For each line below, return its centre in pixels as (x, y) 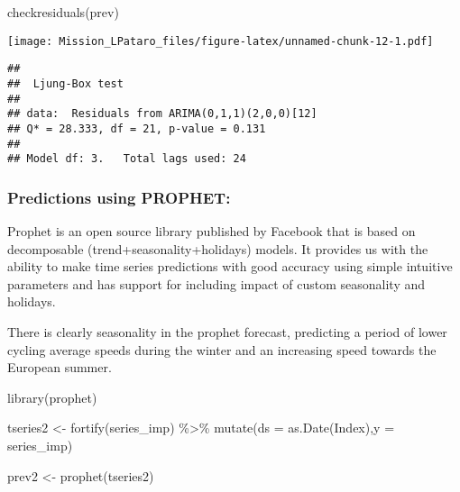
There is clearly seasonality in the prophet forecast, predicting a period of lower (227, 332)
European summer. (60, 367)
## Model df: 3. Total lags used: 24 (127, 159)
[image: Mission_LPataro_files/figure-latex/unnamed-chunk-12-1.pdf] (221, 41)
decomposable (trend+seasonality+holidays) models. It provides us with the (218, 248)
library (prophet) (52, 397)
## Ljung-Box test (65, 83)
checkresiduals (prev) (63, 12)
